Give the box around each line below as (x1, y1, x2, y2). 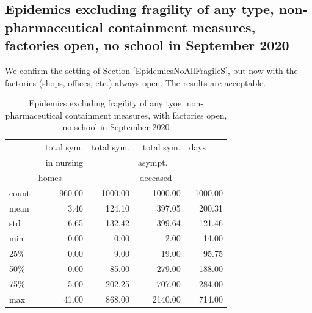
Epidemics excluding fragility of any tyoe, (28, 97, 184, 109)
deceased (139, 171, 172, 183)
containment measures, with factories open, (65, 108, 227, 121)
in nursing (45, 156, 84, 169)
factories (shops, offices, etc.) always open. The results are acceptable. (5, 76, 266, 89)
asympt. (137, 156, 168, 169)
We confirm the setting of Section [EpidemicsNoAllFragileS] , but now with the (5, 64, 298, 76)
